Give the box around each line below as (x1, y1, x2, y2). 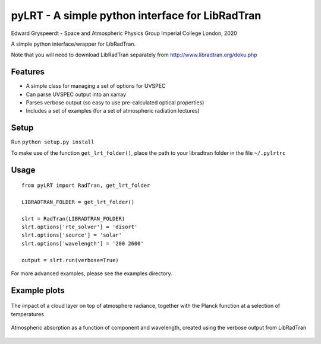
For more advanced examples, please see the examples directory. (11, 270, 172, 277)
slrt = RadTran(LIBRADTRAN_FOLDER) (21, 215, 125, 222)
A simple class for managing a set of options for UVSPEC (26, 82, 166, 90)
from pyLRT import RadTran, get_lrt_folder (21, 182, 150, 189)
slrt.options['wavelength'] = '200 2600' (21, 240, 144, 247)
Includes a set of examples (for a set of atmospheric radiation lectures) (26, 107, 200, 114)
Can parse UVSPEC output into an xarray (26, 91, 127, 98)
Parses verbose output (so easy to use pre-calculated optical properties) (26, 99, 204, 106)
